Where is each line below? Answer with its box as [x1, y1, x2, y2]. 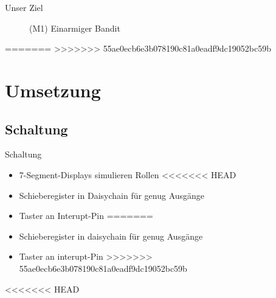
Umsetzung [5, 77, 101, 102]
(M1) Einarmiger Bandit [29, 21, 120, 34]
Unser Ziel [5, 1, 43, 13]
